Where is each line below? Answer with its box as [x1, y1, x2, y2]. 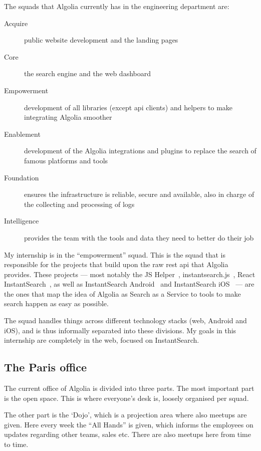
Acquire [4, 18, 28, 28]
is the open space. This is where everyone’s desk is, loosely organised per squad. [4, 392, 249, 403]
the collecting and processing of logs [24, 198, 135, 209]
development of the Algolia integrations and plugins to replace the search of [24, 145, 256, 156]
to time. [4, 439, 29, 449]
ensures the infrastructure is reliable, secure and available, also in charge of [24, 189, 254, 199]
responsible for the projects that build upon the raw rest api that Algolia [4, 259, 228, 270]
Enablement [4, 128, 41, 139]
